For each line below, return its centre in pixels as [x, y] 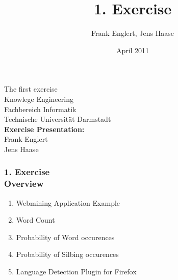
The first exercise [31, 89]
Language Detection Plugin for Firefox [76, 271]
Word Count [35, 220]
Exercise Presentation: [44, 129]
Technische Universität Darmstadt [58, 119]
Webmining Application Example [68, 202]
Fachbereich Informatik [40, 109]
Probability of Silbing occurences [67, 254]
